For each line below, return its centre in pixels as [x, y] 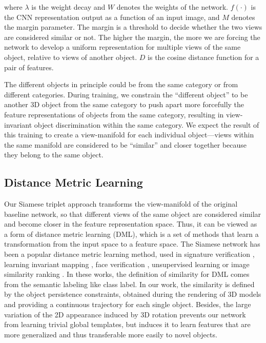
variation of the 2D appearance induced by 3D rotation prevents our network [125, 314]
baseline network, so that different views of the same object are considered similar [133, 214]
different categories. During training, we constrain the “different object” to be [126, 94]
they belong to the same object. [54, 155]
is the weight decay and [68, 7]
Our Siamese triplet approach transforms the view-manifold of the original [121, 204]
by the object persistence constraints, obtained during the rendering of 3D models [133, 294]
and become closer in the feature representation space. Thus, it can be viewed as [131, 224]
